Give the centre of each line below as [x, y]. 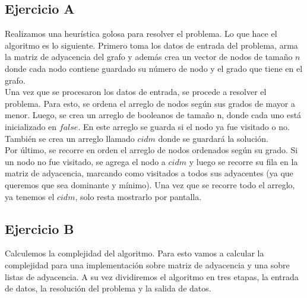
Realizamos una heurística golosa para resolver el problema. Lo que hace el [141, 34]
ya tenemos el [30, 196]
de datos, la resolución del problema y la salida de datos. [108, 288]
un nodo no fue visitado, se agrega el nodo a [85, 161]
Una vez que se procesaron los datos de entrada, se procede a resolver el [136, 92]
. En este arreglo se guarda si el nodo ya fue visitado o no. [184, 126]
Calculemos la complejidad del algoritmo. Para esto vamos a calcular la [134, 253]
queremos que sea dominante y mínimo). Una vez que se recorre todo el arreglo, [150, 184]
